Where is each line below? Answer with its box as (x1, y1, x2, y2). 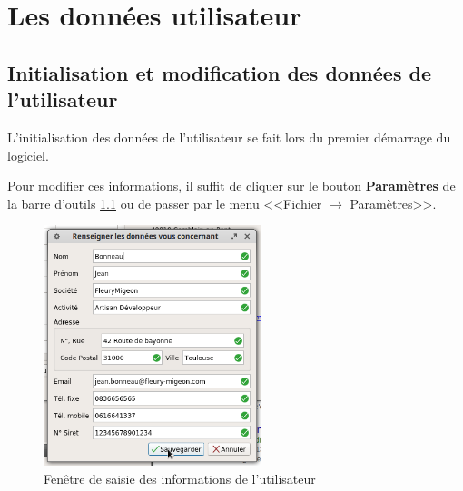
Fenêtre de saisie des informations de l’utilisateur (44, 468, 316, 487)
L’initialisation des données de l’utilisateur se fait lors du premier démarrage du (7, 127, 451, 146)
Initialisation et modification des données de (7, 58, 431, 86)
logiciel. (7, 145, 49, 164)
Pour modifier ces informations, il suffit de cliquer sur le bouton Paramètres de (7, 176, 456, 195)
